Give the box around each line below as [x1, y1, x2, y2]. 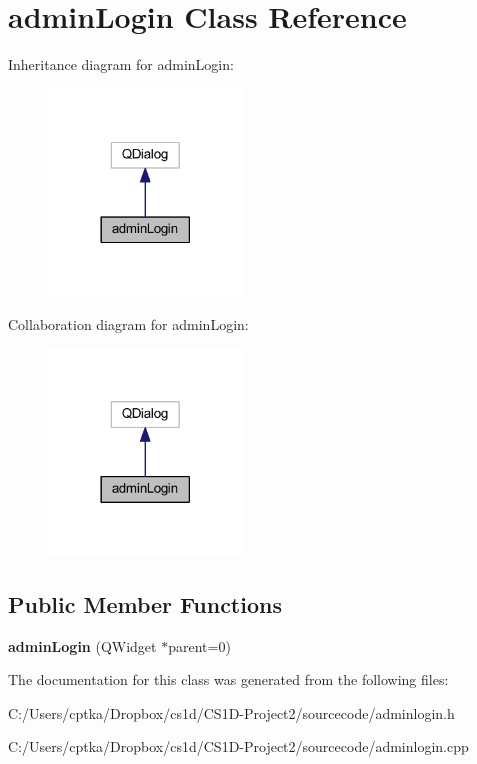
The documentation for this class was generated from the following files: [8, 669, 449, 690]
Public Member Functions [8, 588, 282, 619]
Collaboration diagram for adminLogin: [8, 313, 249, 334]
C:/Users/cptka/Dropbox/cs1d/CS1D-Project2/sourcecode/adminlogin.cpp [8, 736, 469, 757]
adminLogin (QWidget [8, 635, 157, 656]
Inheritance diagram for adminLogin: [8, 54, 234, 75]
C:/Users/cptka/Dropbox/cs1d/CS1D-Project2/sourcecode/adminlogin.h [8, 702, 455, 723]
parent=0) [168, 635, 231, 656]
